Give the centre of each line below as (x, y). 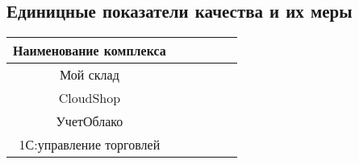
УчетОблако (90, 121)
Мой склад (89, 75)
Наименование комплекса (90, 51)
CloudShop (90, 98)
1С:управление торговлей (90, 145)
